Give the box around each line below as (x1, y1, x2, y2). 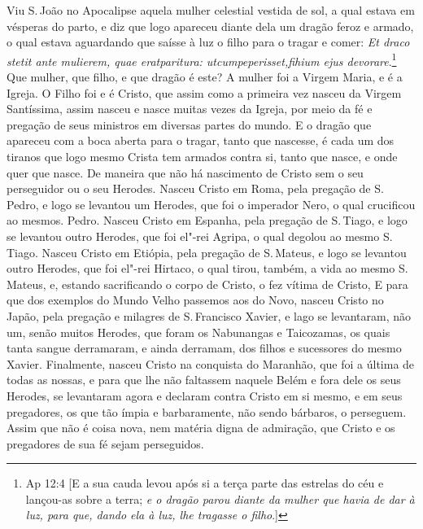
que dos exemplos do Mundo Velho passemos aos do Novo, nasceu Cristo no (7, 291, 384, 308)
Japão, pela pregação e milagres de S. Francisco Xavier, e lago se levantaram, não (7, 307, 411, 324)
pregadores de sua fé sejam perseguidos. (7, 435, 204, 452)
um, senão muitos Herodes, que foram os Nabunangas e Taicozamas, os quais (7, 323, 390, 340)
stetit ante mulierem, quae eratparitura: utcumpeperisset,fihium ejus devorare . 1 (7, 50, 397, 69)
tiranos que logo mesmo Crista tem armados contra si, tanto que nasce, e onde (7, 148, 398, 164)
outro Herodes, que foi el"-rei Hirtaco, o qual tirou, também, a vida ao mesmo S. (7, 260, 408, 277)
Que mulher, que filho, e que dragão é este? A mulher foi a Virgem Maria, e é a (7, 68, 403, 85)
